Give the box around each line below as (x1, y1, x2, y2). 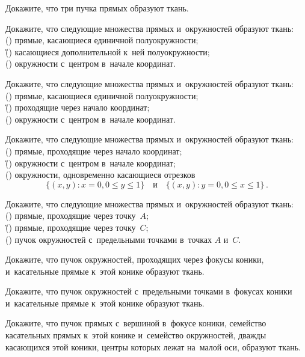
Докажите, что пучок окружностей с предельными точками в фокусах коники (5, 285, 292, 297)
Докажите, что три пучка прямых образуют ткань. (5, 2, 189, 14)
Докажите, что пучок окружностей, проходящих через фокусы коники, (5, 253, 264, 266)
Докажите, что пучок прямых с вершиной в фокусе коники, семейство (5, 317, 266, 329)
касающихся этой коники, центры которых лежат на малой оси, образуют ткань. (5, 340, 301, 353)
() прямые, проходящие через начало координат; (5, 144, 182, 157)
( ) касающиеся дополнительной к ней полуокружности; (5, 45, 210, 58)
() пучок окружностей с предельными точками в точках (5, 233, 212, 245)
